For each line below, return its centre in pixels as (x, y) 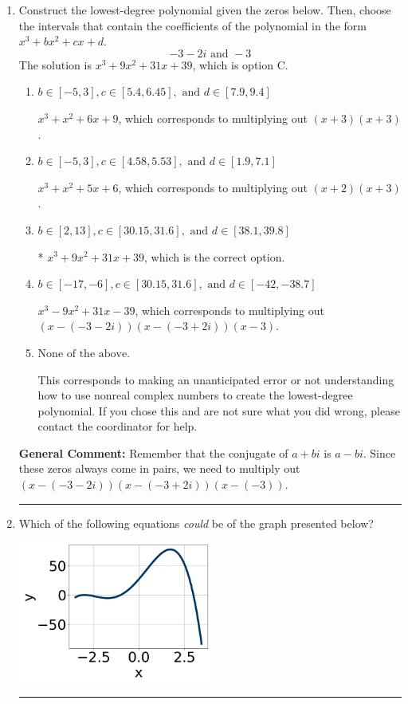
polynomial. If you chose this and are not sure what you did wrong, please (219, 410)
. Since (379, 452)
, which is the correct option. (215, 256)
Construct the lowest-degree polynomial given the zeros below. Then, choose (205, 10)
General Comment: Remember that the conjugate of (153, 452)
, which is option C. (240, 64)
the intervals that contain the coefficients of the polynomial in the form (192, 25)
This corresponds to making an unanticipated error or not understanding (216, 379)
